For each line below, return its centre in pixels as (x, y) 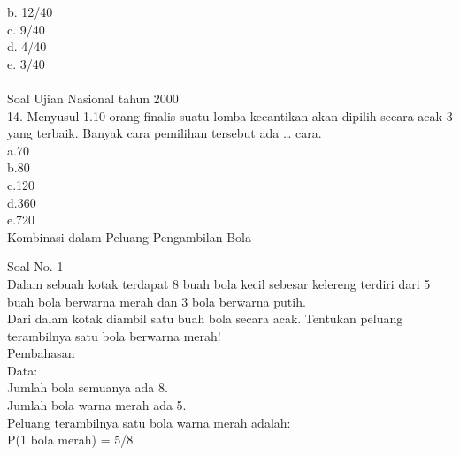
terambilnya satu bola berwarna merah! (114, 335)
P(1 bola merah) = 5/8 (70, 440)
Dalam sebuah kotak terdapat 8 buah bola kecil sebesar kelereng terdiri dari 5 (219, 283)
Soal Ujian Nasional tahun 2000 (93, 98)
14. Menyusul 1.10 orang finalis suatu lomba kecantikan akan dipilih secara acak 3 (230, 115)
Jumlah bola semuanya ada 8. (88, 387)
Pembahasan (41, 353)
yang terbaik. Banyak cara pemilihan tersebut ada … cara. (165, 133)
